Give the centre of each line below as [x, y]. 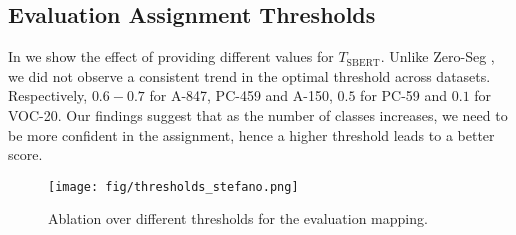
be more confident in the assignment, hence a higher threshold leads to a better [251, 134]
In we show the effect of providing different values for [171, 56]
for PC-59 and [404, 95]
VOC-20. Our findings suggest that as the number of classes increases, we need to [258, 114]
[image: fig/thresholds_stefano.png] [173, 186]
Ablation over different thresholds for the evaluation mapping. [238, 218]
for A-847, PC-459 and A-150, [241, 95]
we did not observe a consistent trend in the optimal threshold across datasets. [249, 75]
